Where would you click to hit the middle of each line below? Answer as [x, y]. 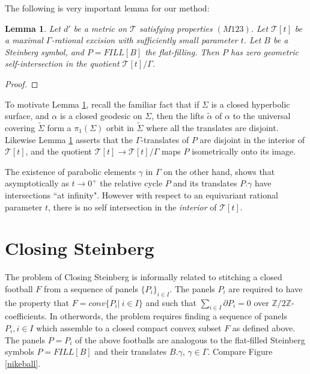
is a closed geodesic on [101, 116]
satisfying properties [176, 28]
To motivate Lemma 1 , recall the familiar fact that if [102, 104]
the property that [37, 302]
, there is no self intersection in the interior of [132, 207]
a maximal [24, 40]
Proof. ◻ [22, 83]
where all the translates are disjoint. [212, 127]
